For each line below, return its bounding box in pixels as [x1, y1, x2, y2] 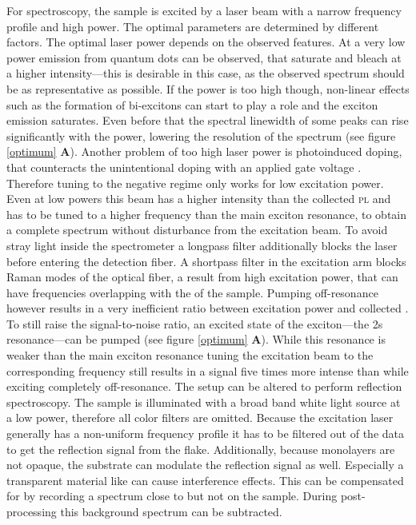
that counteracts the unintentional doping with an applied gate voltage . [6, 158, 362, 175]
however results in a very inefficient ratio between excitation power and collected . [6, 300, 409, 316]
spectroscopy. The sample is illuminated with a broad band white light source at [6, 393, 401, 410]
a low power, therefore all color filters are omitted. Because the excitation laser [6, 409, 394, 426]
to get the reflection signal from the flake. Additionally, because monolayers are [6, 440, 395, 457]
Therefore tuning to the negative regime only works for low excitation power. [6, 174, 384, 191]
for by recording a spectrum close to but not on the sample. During [6, 487, 338, 504]
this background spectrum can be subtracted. [60, 503, 282, 519]
